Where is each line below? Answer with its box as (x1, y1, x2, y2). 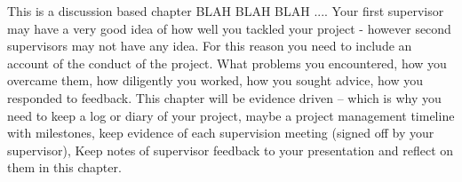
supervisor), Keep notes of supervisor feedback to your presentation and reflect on (7, 140, 454, 159)
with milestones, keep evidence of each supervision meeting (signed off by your (7, 123, 434, 142)
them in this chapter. (7, 158, 122, 177)
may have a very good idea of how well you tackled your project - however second (7, 19, 451, 37)
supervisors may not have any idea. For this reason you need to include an (7, 36, 412, 55)
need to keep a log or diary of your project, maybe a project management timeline (7, 106, 455, 124)
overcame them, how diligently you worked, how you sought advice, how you (7, 71, 423, 90)
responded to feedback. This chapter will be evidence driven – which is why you (7, 88, 442, 107)
